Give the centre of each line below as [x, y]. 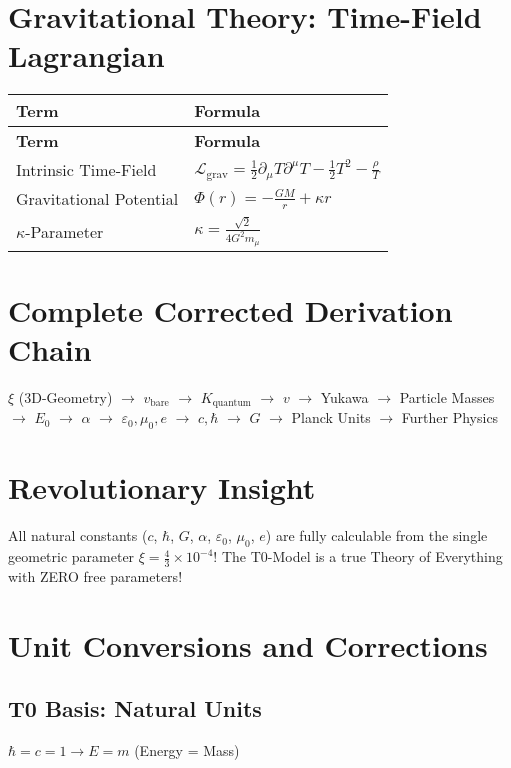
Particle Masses [447, 396]
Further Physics [450, 417]
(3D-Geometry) [65, 396]
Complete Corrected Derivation [230, 309]
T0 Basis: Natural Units [135, 708]
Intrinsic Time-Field [86, 170]
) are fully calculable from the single [376, 535]
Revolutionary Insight [162, 487]
